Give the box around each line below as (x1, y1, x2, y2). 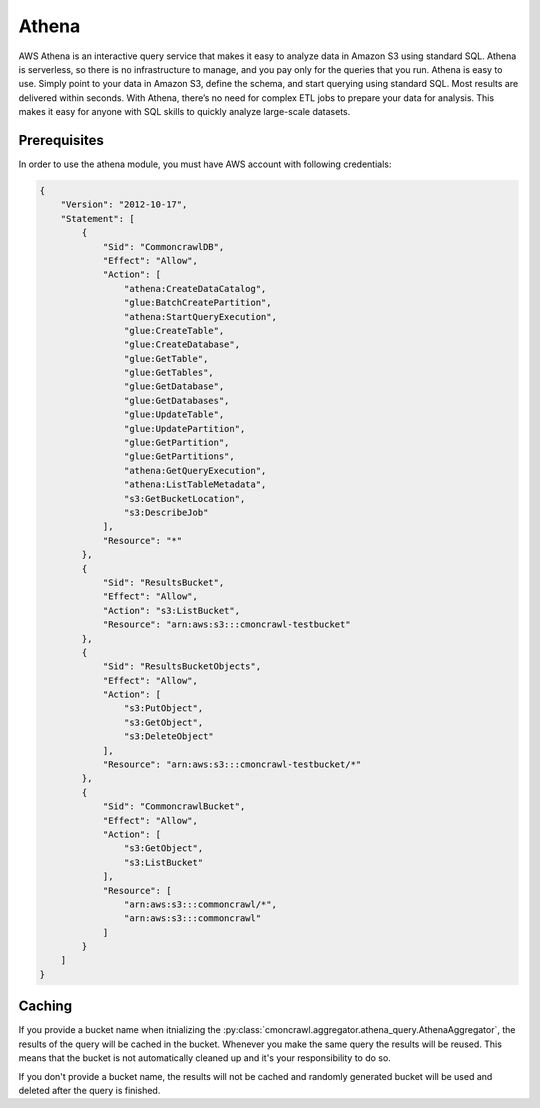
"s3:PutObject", (123, 703, 204, 714)
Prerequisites (18, 131, 104, 149)
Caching (18, 998, 73, 1015)
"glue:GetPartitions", (123, 451, 235, 462)
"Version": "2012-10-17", (60, 199, 188, 210)
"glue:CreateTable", (123, 325, 225, 336)
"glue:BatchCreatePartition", (123, 297, 272, 309)
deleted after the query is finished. (18, 1084, 161, 1096)
